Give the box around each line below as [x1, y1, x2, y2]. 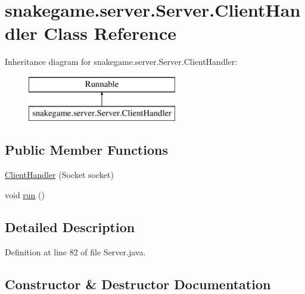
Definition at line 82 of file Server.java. [5, 245, 146, 258]
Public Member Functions [5, 140, 168, 159]
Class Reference [43, 21, 177, 45]
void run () [5, 188, 45, 201]
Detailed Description [5, 217, 135, 236]
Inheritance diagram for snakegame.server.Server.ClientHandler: [5, 55, 238, 68]
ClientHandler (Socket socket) [5, 168, 114, 181]
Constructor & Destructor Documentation [5, 274, 271, 293]
